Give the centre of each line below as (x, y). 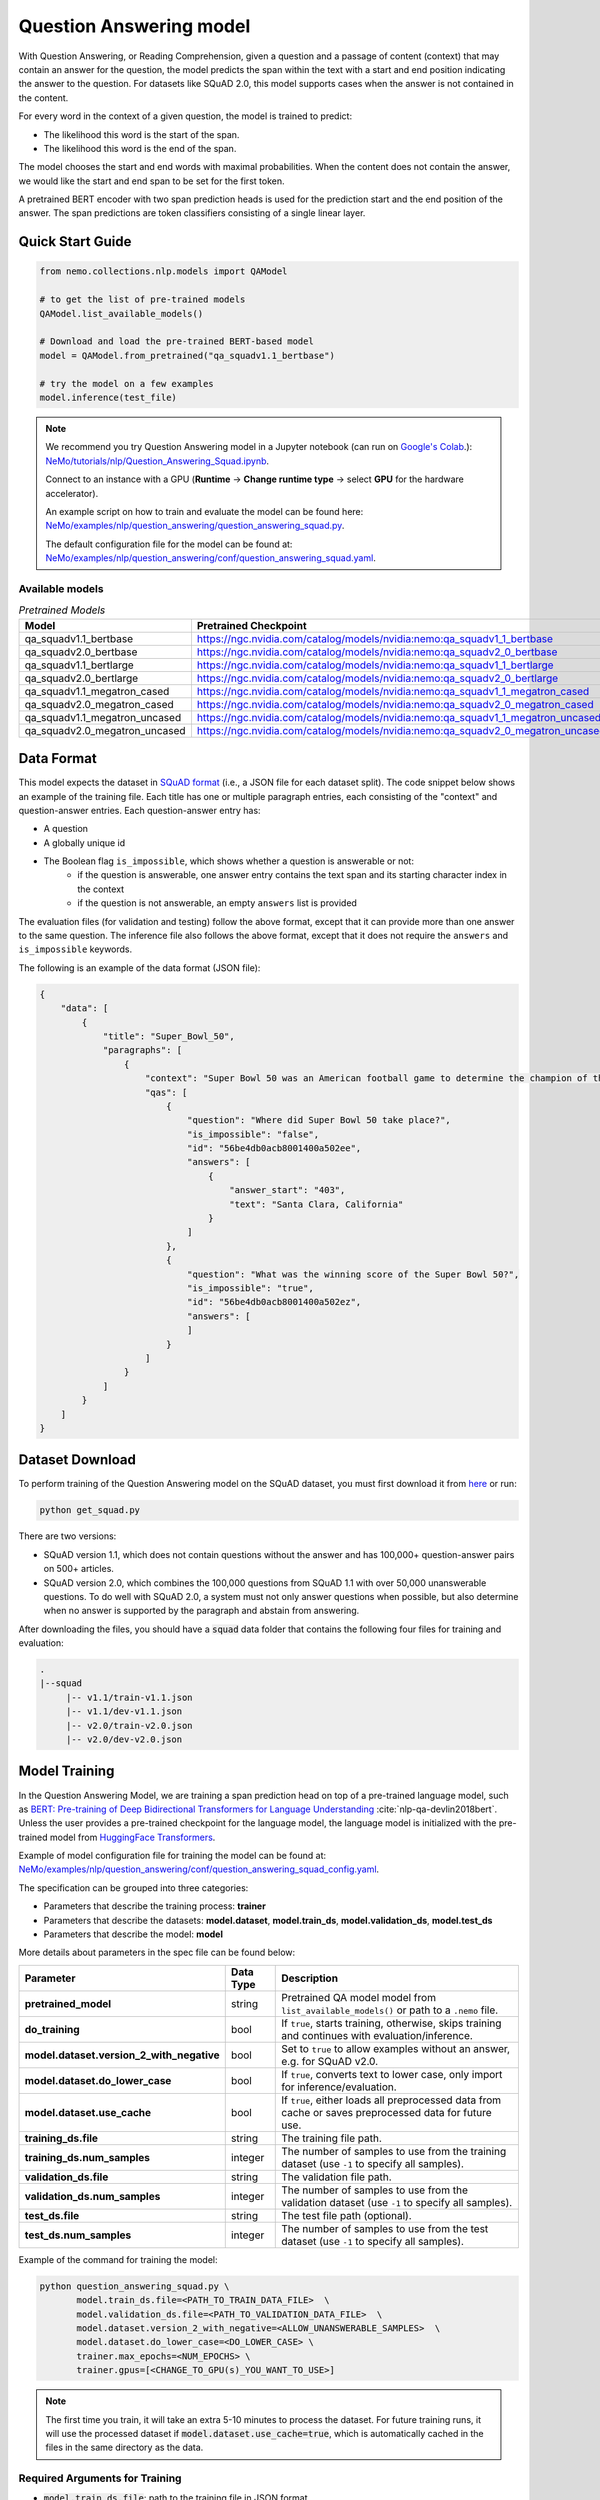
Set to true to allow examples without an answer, (395, 2048)
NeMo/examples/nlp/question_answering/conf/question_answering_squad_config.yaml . (199, 1869)
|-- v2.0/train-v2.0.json (129, 1725)
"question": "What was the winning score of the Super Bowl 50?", (353, 1274)
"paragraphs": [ (142, 1050)
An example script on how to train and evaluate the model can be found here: (204, 511)
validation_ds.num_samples (92, 2196)
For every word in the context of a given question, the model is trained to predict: (185, 116)
